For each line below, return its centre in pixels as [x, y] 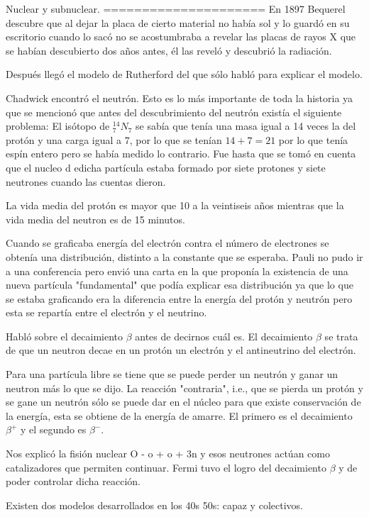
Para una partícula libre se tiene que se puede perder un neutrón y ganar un [172, 374]
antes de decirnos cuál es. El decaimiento [224, 336]
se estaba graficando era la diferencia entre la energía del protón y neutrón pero [179, 298]
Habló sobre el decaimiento [64, 336]
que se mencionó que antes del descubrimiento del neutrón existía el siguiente [174, 112]
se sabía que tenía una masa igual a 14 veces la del [246, 126]
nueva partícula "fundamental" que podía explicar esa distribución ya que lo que [180, 285]
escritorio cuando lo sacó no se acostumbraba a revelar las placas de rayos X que [181, 37]
